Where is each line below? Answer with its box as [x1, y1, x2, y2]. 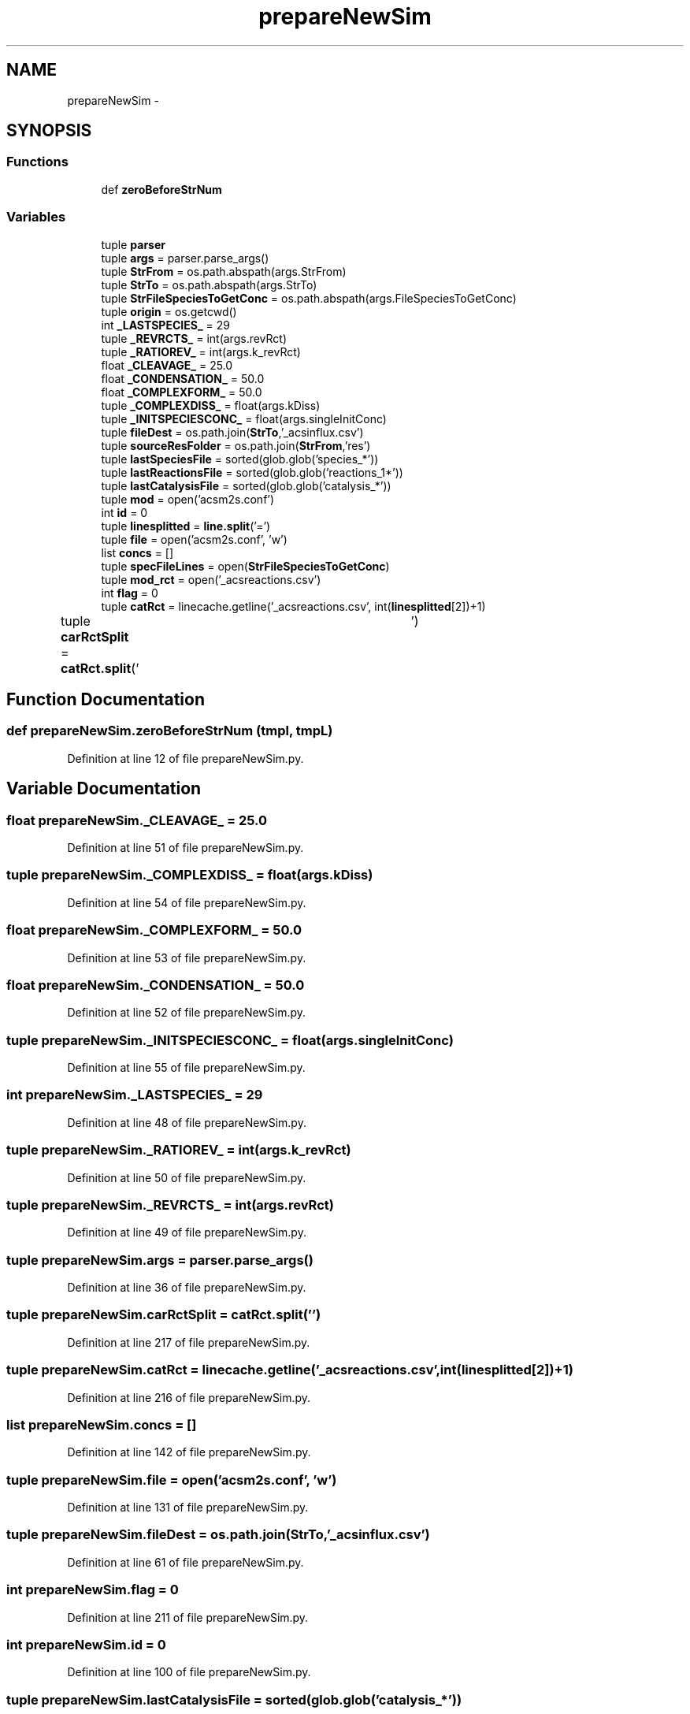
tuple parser [101, 237, 165, 251]
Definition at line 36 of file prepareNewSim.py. [67, 1281, 306, 1294]
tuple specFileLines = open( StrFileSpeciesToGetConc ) [101, 559, 390, 573]
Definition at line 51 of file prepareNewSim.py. [67, 841, 304, 854]
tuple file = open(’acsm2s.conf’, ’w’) [101, 532, 287, 546]
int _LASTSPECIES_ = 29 [101, 318, 230, 332]
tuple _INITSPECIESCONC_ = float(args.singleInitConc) [101, 411, 387, 426]
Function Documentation [6, 689, 205, 709]
